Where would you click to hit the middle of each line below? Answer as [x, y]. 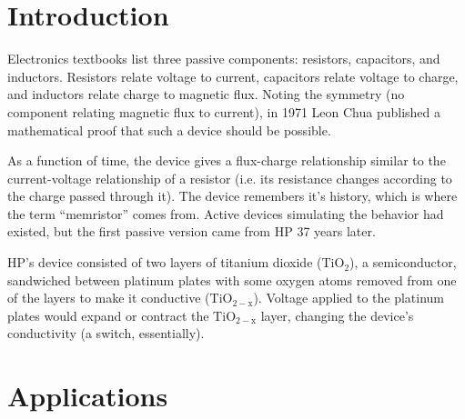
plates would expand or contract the [108, 315]
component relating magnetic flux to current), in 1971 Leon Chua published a [224, 111]
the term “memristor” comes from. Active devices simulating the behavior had [226, 213]
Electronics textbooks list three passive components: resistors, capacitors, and [224, 59]
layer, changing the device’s [337, 315]
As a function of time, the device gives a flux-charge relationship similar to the [227, 160]
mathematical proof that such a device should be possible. [169, 130]
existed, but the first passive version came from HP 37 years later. [192, 231]
